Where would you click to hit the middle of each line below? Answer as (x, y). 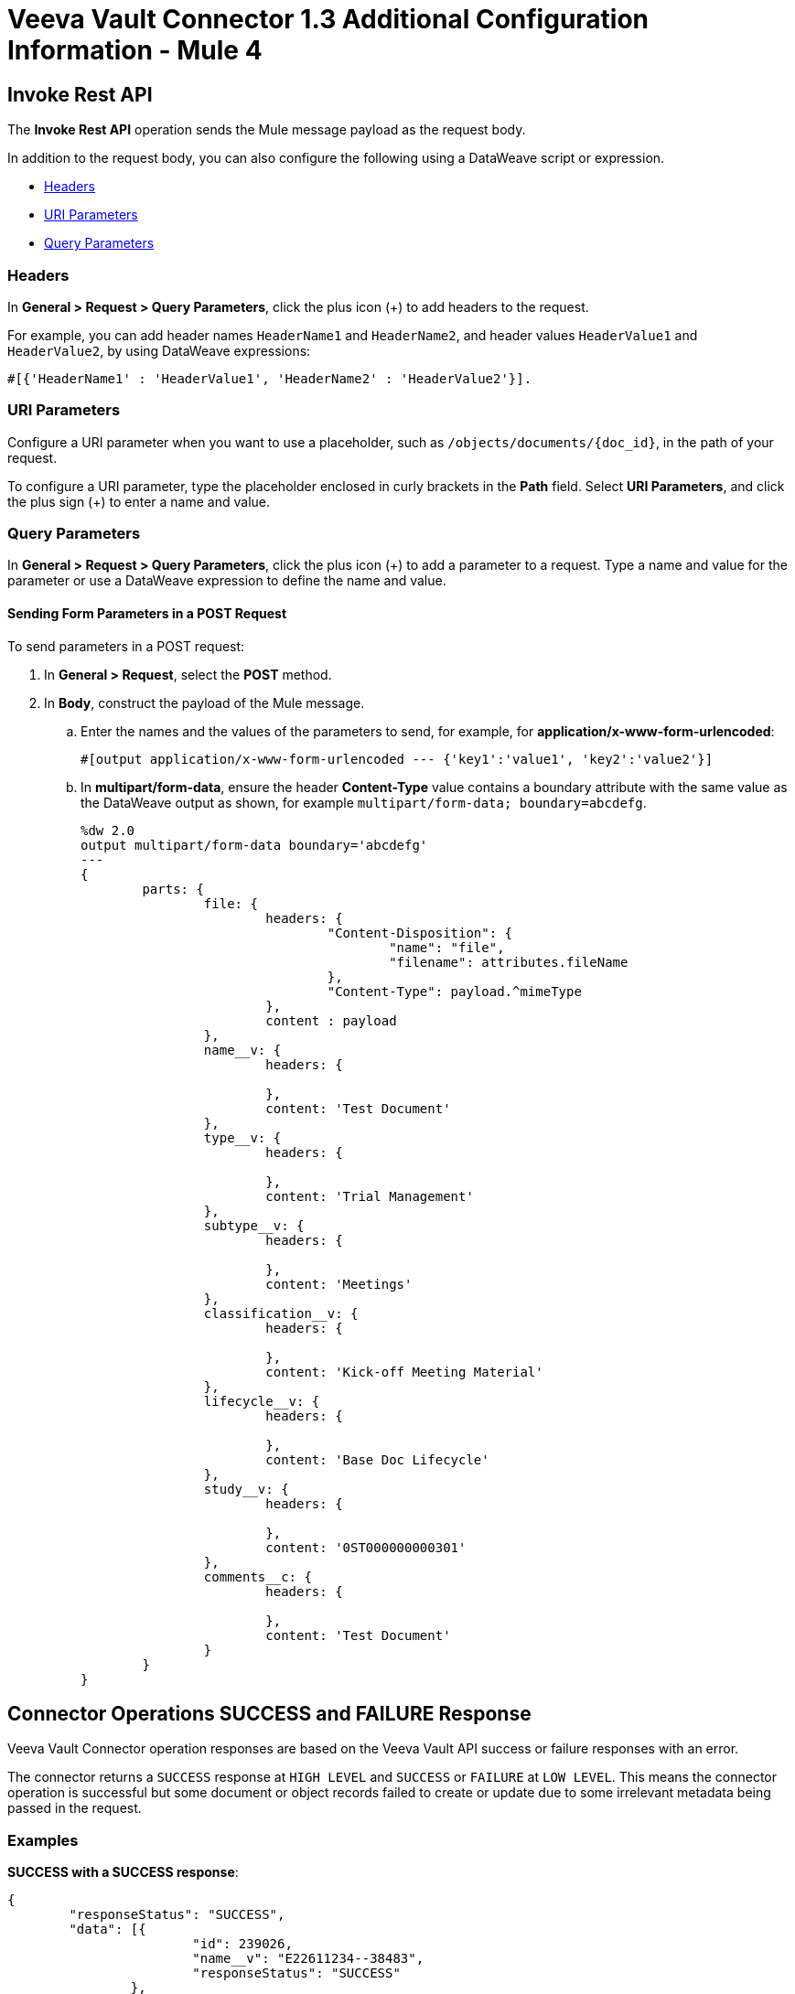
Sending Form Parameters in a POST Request (147, 614)
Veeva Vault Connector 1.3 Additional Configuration (328, 19)
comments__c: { (258, 1576)
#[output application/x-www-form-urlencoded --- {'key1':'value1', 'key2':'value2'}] (397, 759)
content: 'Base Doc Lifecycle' (377, 1459)
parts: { (173, 889)
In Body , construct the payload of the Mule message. (204, 702)
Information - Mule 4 (135, 50)
